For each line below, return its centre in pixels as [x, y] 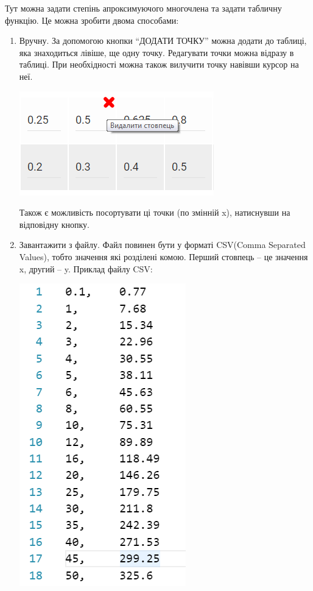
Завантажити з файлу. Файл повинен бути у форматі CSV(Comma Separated [162, 245]
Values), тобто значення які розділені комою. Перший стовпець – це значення [164, 256]
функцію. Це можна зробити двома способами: [92, 20]
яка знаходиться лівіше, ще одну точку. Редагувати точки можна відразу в [156, 52]
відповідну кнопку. [54, 224]
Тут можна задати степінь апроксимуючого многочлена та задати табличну [143, 8]
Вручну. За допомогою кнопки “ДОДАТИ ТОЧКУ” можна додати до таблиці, [163, 41]
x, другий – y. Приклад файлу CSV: [86, 268]
